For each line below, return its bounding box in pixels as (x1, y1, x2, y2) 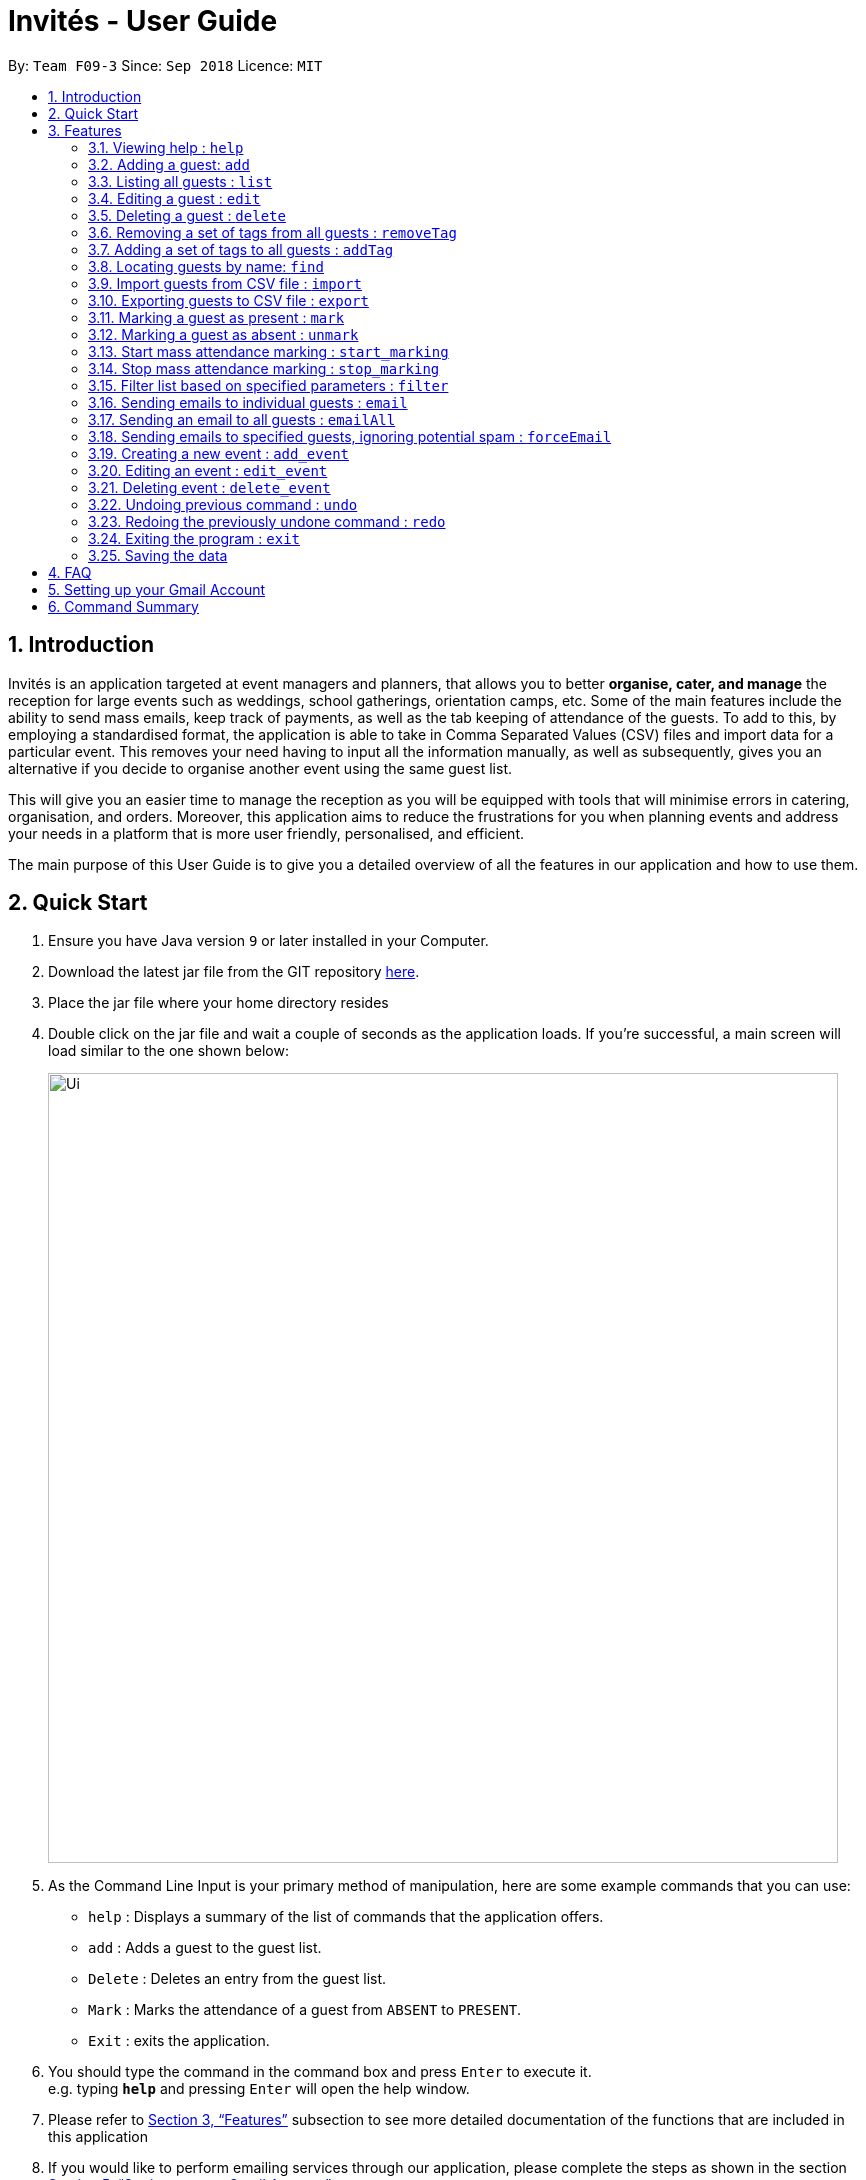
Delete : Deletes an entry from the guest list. (88, 1970, 387, 1988)
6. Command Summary (48, 597, 199, 615)
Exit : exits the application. (88, 2032, 270, 2050)
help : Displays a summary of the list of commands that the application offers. (88, 1908, 604, 1926)
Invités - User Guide (8, 4, 278, 38)
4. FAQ (48, 563, 92, 581)
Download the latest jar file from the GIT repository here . (48, 963, 420, 981)
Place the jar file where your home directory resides (48, 994, 389, 1012)
